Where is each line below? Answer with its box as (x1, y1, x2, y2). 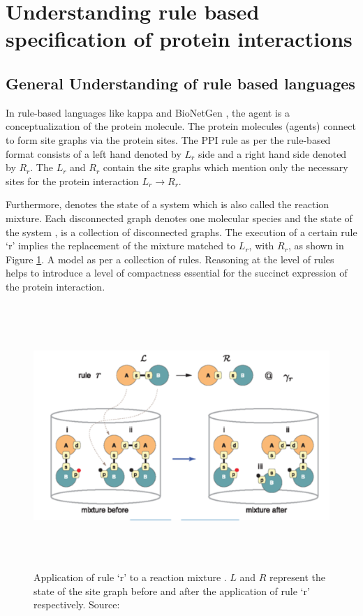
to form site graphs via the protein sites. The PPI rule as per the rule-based (6, 132, 331, 147)
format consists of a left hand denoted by (6, 146, 181, 161)
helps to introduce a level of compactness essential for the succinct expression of (6, 265, 348, 280)
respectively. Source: (34, 597, 120, 612)
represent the (269, 570, 325, 585)
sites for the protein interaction (6, 173, 139, 188)
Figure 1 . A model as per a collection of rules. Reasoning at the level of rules (6, 251, 334, 266)
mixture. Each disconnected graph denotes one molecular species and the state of (6, 210, 353, 225)
